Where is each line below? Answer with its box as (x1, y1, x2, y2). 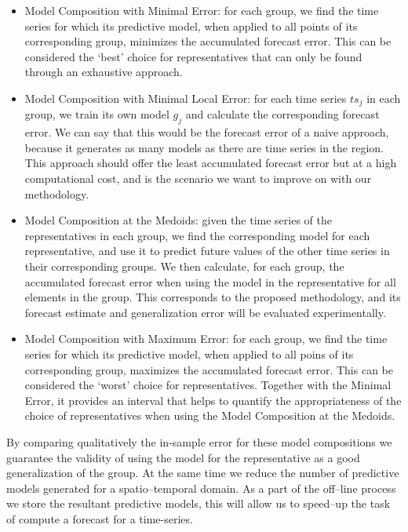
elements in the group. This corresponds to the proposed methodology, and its (24, 289, 401, 305)
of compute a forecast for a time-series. (6, 510, 193, 527)
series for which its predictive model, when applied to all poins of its (24, 345, 354, 362)
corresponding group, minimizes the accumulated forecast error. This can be (24, 33, 392, 49)
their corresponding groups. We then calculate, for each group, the (24, 257, 344, 274)
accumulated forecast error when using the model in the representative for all (24, 273, 396, 290)
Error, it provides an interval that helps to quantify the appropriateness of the (24, 392, 402, 408)
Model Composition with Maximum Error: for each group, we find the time (24, 330, 388, 347)
